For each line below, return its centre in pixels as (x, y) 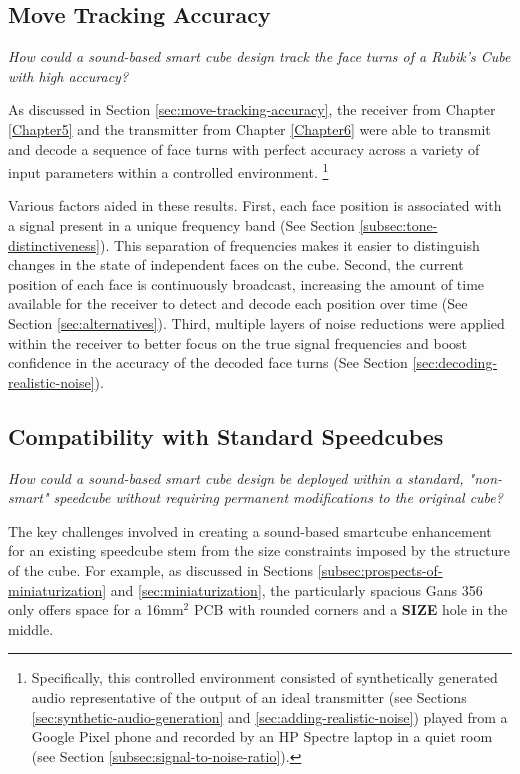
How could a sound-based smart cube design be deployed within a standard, (236, 477)
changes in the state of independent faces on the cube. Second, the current (236, 264)
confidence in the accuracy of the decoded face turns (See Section (208, 362)
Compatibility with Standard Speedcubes (226, 435)
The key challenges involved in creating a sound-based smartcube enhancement (250, 530)
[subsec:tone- (398, 225)
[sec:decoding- (455, 362)
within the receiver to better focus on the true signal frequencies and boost (238, 342)
